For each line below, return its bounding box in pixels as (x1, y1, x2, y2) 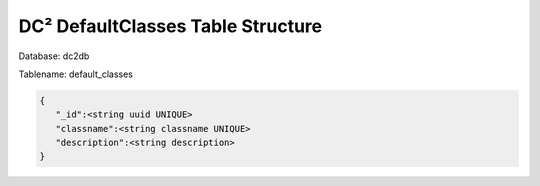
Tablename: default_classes (18, 68, 134, 80)
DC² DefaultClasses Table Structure (18, 15, 323, 37)
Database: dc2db (18, 50, 90, 62)
